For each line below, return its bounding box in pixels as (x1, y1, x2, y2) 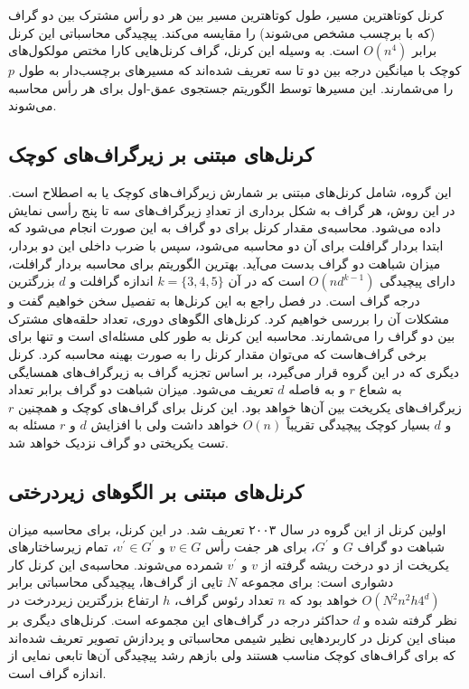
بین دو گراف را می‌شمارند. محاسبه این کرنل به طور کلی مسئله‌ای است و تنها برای (8, 326, 455, 345)
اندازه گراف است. (8, 663, 107, 682)
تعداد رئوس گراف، (174, 590, 274, 609)
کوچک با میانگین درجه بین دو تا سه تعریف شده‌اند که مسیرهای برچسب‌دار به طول (18, 61, 462, 80)
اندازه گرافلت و (70, 271, 154, 290)
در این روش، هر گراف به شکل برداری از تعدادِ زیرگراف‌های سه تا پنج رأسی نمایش (8, 200, 455, 219)
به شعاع (359, 380, 402, 399)
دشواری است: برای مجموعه (241, 572, 394, 591)
